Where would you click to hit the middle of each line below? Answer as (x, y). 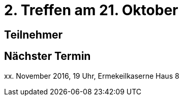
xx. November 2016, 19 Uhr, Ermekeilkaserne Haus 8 (92, 76)
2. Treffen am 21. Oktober (91, 10)
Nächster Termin (48, 56)
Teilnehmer (34, 35)
